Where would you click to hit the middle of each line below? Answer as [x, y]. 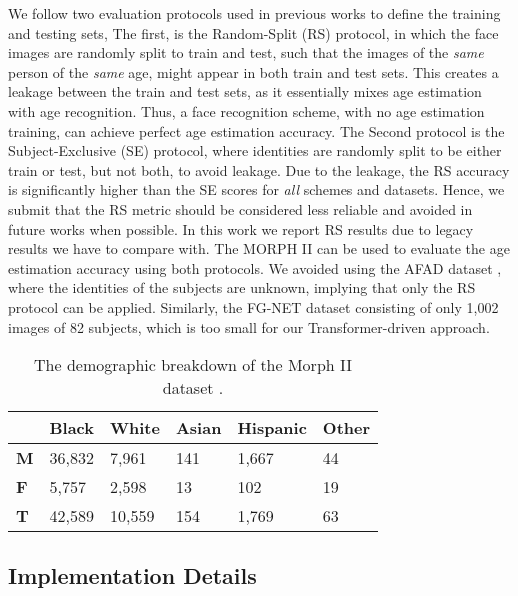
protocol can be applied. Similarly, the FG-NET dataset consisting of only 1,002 [253, 306]
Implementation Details [132, 575]
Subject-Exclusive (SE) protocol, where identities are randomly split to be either [255, 150]
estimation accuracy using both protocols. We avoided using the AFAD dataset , [255, 267]
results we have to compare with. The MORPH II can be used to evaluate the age [259, 248]
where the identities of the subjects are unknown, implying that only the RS [242, 287]
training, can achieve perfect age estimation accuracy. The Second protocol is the [256, 130]
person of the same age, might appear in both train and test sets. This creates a [253, 71]
